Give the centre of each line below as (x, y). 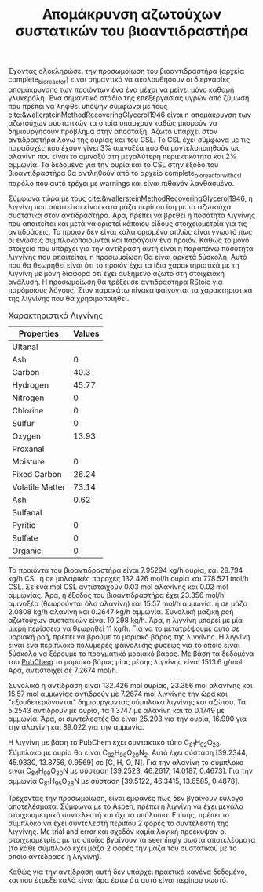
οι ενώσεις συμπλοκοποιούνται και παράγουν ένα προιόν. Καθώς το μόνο (129, 240)
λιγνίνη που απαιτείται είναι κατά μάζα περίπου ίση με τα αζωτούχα (120, 206)
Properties (38, 333)
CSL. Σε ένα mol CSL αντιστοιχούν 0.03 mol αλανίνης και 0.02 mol (118, 587)
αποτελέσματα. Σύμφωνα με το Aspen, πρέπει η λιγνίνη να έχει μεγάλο (126, 806)
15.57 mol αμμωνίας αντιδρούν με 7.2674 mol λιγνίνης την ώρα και (118, 694)
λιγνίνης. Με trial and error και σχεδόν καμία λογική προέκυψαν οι (117, 831)
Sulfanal (27, 512)
